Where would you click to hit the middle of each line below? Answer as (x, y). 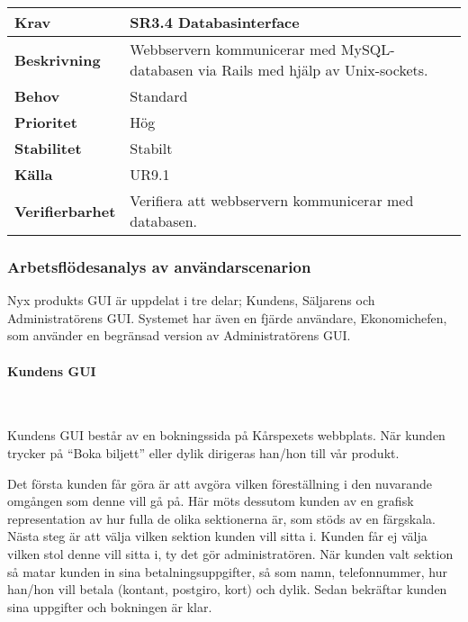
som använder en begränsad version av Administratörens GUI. (179, 335)
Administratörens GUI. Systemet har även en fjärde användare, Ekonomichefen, (227, 317)
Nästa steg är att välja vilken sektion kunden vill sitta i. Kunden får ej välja (217, 536)
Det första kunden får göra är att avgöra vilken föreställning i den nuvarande (220, 483)
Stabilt (151, 148)
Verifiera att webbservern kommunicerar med (272, 200)
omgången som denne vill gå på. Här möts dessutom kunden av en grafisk (211, 501)
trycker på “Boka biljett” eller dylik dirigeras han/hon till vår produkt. (203, 452)
